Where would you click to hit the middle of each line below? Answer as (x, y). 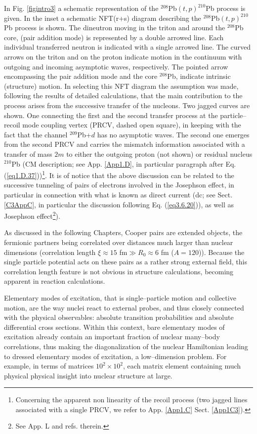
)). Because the (221, 252)
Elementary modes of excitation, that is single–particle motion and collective (120, 297)
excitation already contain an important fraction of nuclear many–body (112, 337)
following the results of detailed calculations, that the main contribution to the (123, 95)
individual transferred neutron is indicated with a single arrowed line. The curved (128, 47)
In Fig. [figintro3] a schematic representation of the (81, 8)
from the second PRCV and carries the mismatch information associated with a (125, 144)
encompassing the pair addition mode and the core (81, 76)
